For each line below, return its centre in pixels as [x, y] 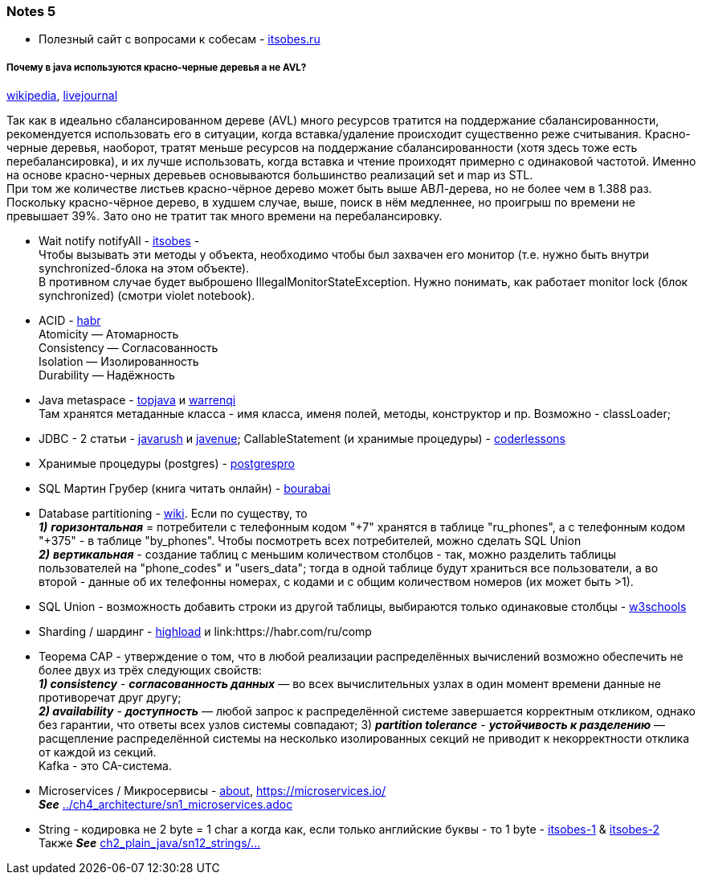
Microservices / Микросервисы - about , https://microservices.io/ [212, 791]
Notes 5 [31, 11]
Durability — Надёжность [107, 375]
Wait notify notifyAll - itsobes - [119, 241]
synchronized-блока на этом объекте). [144, 268]
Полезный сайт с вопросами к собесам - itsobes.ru [180, 39]
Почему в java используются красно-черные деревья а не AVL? [157, 67]
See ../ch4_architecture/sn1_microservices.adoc [166, 805]
